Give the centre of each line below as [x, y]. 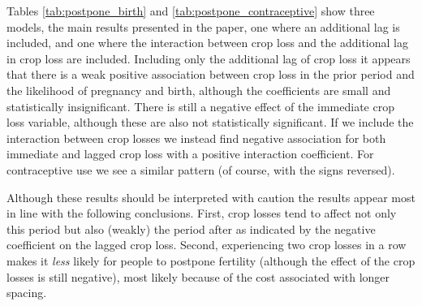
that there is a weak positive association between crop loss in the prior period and [211, 74]
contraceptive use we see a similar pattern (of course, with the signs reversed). [201, 169]
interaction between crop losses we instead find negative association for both [196, 138]
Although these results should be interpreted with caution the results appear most [211, 197]
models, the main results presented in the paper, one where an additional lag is [203, 26]
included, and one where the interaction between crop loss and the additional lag [207, 43]
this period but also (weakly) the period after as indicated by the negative [191, 228]
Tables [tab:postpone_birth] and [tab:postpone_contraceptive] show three [191, 11]
